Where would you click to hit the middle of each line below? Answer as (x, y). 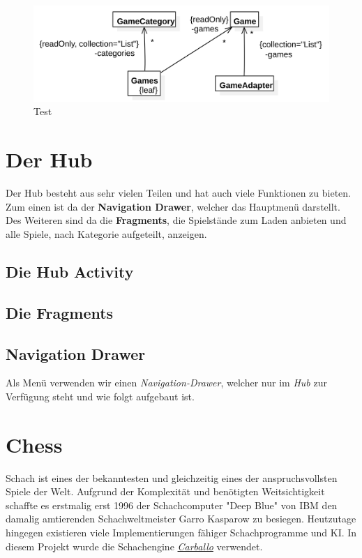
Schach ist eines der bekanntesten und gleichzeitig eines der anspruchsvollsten (172, 477)
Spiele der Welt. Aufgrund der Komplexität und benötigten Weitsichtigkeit (165, 491)
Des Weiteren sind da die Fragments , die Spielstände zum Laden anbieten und (176, 220)
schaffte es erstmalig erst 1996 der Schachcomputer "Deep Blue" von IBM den (172, 505)
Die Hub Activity (70, 271)
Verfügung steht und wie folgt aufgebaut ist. (100, 396)
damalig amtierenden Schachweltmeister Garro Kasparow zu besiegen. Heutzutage (181, 519)
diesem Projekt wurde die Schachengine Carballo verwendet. (134, 546)
